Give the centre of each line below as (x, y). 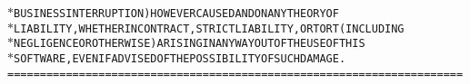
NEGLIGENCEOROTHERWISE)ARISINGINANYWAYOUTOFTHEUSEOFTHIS (190, 44)
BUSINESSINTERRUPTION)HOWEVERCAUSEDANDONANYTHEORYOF (176, 14)
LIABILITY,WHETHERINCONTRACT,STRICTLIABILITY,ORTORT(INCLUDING (209, 28)
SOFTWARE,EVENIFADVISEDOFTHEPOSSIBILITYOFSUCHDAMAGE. (180, 58)
